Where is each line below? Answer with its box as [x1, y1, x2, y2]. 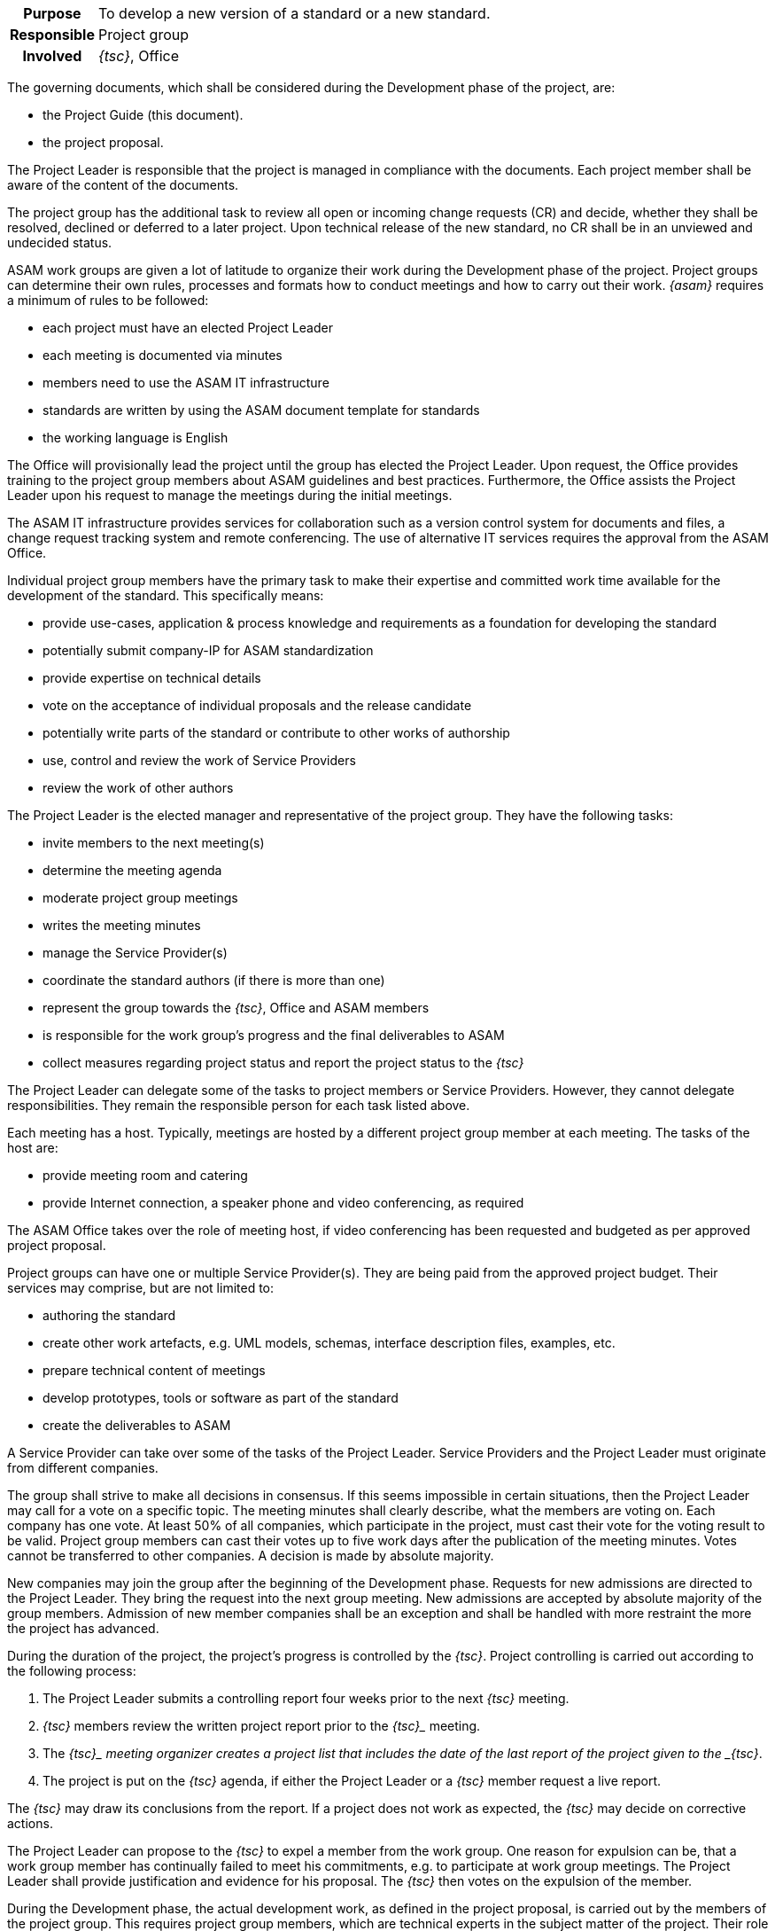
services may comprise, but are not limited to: [7, 1280, 275, 1295]
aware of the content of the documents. [7, 177, 239, 192]
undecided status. [7, 235, 112, 250]
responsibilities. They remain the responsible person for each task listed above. [7, 1098, 470, 1113]
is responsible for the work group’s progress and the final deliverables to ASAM [43, 1028, 505, 1043]
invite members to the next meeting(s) [43, 835, 265, 850]
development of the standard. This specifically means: [7, 588, 324, 603]
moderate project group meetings [43, 890, 238, 905]
